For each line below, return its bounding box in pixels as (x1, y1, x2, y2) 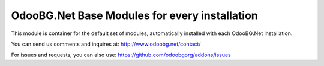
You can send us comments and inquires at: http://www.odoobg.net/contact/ (11, 40, 201, 48)
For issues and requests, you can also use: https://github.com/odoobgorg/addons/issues (11, 51, 231, 59)
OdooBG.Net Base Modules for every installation (11, 9, 258, 22)
